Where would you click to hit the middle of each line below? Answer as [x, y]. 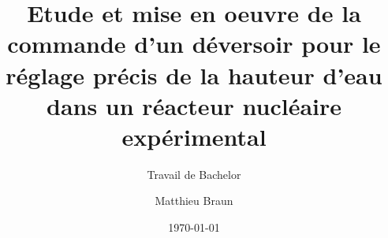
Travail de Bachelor [194, 174]
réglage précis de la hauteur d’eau [194, 74]
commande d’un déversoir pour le [194, 44]
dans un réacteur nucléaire [194, 105]
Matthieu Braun [194, 201]
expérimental [194, 136]
